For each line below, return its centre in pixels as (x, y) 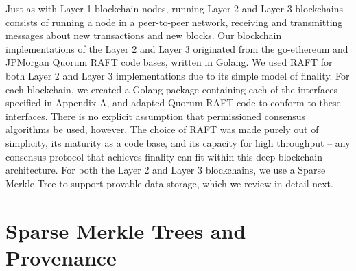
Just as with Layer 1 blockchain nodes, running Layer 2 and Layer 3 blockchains (175, 8)
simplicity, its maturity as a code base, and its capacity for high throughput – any (178, 142)
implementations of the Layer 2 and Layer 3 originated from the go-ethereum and (177, 48)
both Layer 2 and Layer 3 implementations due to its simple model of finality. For (178, 75)
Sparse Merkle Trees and (126, 230)
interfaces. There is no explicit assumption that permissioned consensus (156, 116)
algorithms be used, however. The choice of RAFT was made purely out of (162, 129)
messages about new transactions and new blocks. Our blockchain (144, 35)
